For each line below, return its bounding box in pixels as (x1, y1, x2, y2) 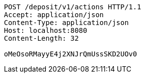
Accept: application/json (4, 11, 104, 19)
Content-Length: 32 (4, 34, 79, 42)
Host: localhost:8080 (4, 26, 87, 34)
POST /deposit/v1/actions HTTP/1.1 (4, 3, 142, 11)
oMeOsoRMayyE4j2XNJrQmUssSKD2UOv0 (4, 50, 137, 58)
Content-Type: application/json (4, 19, 129, 26)
